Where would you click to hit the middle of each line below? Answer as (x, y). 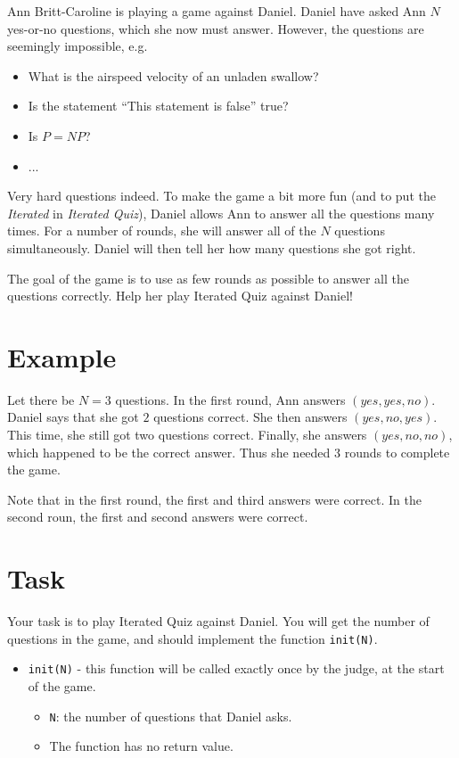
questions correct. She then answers (250, 417)
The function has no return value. (141, 746)
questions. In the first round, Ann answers (230, 399)
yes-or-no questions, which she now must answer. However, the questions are (216, 28)
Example (62, 356)
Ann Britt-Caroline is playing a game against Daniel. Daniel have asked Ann (217, 11)
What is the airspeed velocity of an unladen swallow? (173, 75)
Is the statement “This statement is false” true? (158, 106)
